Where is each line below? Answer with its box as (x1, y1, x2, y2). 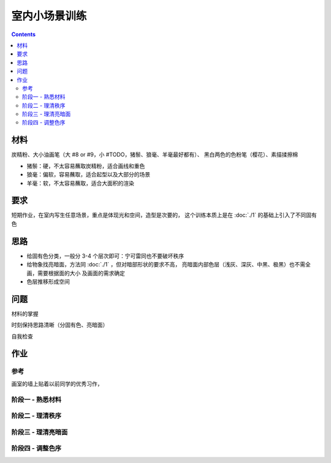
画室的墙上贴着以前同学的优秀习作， (11, 380, 103, 387)
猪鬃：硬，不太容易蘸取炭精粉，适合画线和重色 (26, 162, 145, 170)
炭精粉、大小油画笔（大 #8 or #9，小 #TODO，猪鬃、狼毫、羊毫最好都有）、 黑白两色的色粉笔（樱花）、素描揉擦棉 (11, 151, 299, 159)
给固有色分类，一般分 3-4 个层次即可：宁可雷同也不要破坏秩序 (26, 252, 185, 260)
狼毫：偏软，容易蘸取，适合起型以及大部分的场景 (26, 171, 150, 178)
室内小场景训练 (11, 9, 87, 23)
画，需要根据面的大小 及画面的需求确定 (26, 269, 125, 277)
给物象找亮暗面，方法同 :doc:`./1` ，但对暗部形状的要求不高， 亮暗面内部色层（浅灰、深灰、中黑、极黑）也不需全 (26, 261, 311, 268)
